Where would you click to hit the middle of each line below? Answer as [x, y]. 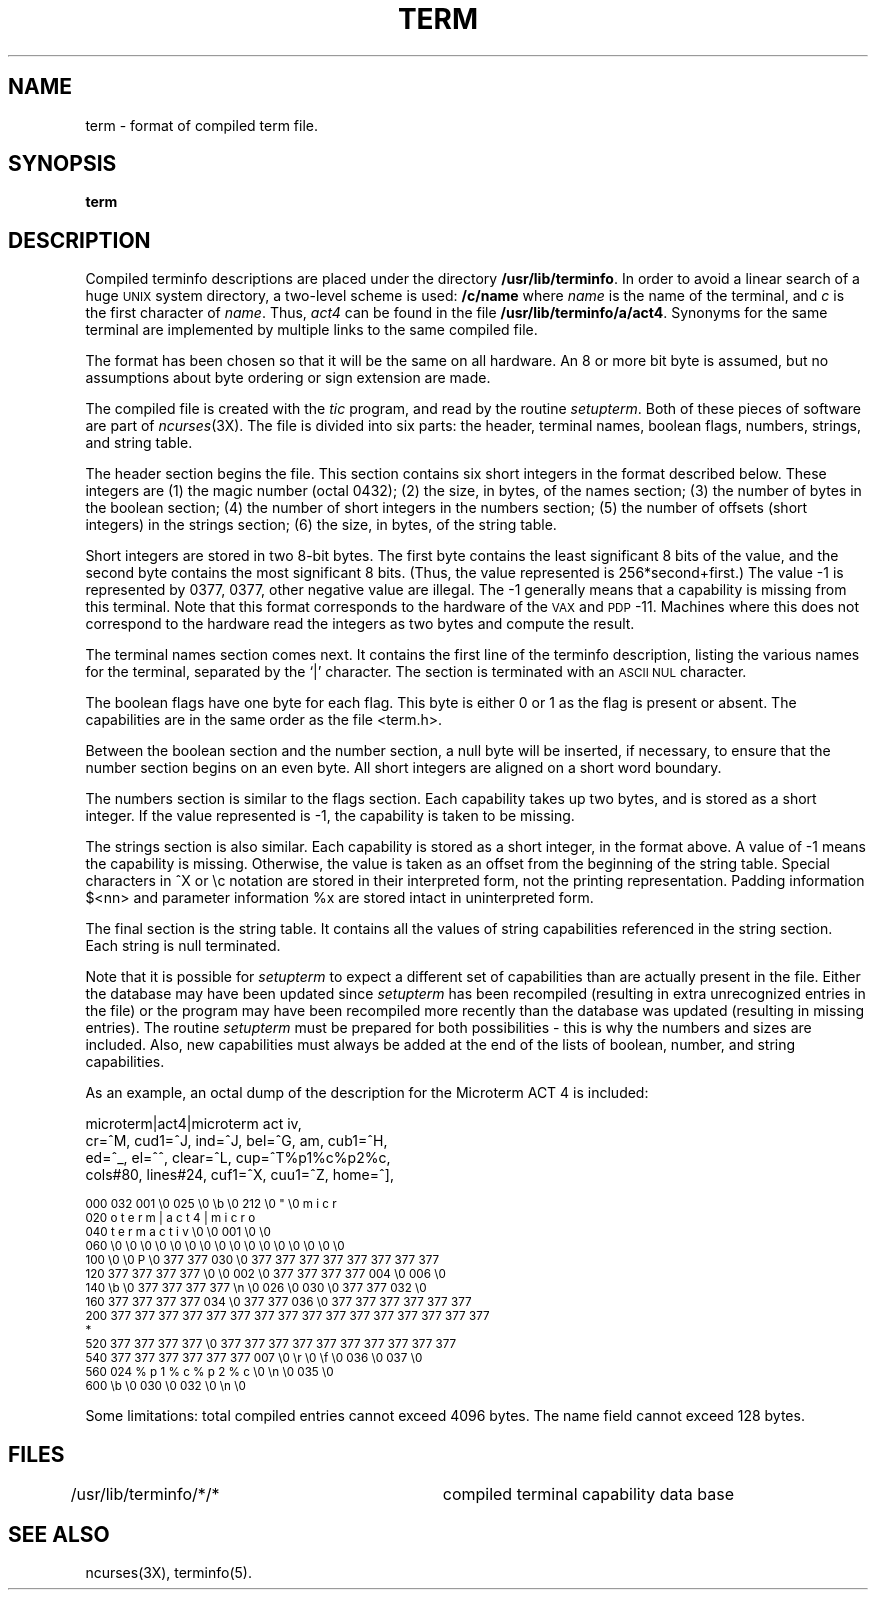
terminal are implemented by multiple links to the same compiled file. [311, 330]
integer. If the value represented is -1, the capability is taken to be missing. [330, 816]
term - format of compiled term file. [202, 125]
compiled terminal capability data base [588, 1494]
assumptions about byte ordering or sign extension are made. [288, 378]
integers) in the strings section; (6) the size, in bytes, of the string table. [321, 525]
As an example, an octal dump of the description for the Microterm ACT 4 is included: [367, 1093]
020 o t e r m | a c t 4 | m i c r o [170, 1218]
